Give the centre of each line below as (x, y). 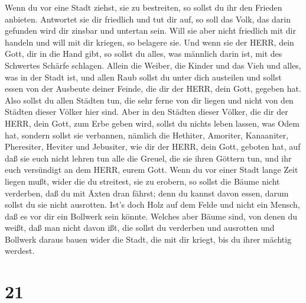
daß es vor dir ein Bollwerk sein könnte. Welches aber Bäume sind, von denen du (151, 216)
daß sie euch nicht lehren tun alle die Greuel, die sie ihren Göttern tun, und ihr (148, 158)
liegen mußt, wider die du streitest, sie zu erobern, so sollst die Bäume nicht (142, 181)
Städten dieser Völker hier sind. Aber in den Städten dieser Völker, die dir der (147, 112)
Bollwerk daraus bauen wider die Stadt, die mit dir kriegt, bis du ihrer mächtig (148, 239)
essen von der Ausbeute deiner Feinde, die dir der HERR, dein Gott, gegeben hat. (153, 88)
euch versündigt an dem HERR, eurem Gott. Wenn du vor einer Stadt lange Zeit (152, 170)
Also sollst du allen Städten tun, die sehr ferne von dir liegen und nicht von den (149, 100)
